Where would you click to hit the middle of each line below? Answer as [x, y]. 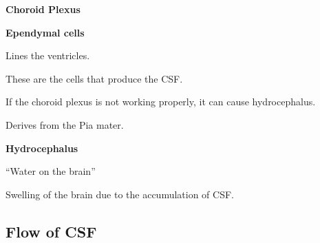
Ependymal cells [45, 32]
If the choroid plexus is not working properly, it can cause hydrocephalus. [161, 102]
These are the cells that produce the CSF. [94, 78]
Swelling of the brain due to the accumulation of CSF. [120, 194]
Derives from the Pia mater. [65, 124]
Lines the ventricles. [48, 55]
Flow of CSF [51, 231]
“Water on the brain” [51, 171]
